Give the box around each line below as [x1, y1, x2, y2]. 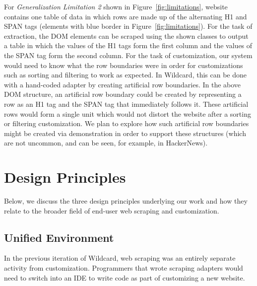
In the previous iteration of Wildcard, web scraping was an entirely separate [4, 253, 236, 263]
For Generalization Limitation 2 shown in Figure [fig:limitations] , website [4, 1, 228, 11]
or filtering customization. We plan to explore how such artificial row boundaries [4, 118, 249, 129]
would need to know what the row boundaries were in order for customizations [4, 60, 243, 70]
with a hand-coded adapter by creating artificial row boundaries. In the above [4, 79, 241, 89]
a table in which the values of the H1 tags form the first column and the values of [4, 40, 253, 51]
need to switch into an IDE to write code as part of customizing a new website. [4, 272, 245, 283]
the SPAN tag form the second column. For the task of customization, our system [4, 50, 253, 60]
